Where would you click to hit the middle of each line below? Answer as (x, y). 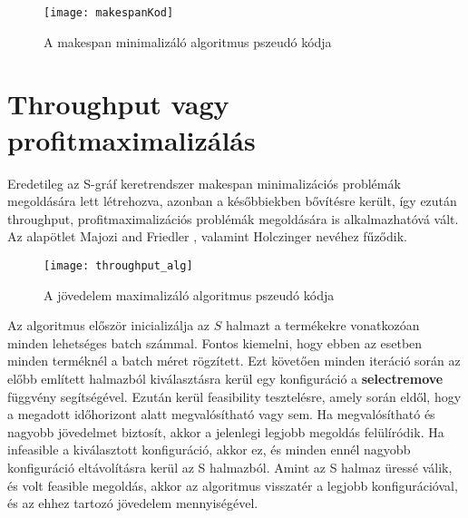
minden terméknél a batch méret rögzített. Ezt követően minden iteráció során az (234, 361)
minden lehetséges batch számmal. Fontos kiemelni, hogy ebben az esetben (215, 342)
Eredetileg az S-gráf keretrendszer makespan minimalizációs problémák (204, 183)
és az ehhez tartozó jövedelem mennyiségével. (133, 503)
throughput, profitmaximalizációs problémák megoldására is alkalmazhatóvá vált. (233, 218)
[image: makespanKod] (109, 13)
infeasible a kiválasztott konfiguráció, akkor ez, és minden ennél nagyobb (209, 450)
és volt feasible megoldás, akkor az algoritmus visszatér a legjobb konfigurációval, (233, 485)
